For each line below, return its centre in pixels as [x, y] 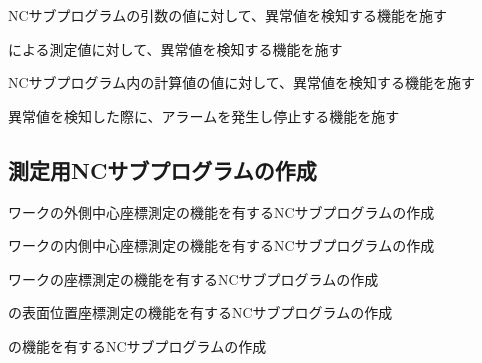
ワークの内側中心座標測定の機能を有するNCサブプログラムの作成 [221, 245]
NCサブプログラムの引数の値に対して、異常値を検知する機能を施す [228, 15]
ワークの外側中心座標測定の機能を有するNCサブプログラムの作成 [221, 211]
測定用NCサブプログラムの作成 [162, 169]
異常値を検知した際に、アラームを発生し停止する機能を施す [204, 115]
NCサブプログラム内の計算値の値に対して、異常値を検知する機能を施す [242, 82]
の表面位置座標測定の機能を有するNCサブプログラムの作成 [200, 312]
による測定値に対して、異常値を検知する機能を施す [175, 48]
